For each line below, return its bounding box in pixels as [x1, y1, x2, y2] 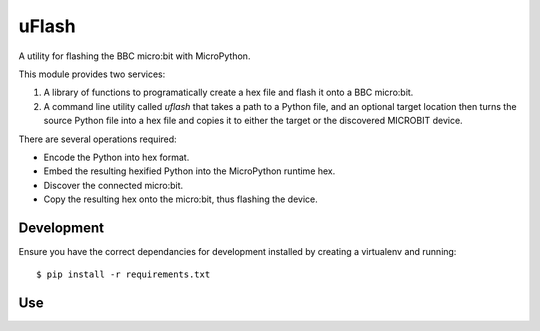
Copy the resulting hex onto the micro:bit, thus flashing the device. [43, 193, 319, 205]
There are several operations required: [18, 133, 177, 145]
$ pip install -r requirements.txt [36, 269, 211, 280]
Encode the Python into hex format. [43, 151, 190, 163]
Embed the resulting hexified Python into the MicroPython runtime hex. [43, 165, 336, 177]
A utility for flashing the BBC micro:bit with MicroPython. [18, 50, 251, 62]
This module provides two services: [18, 68, 166, 80]
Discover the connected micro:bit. [43, 179, 184, 191]
